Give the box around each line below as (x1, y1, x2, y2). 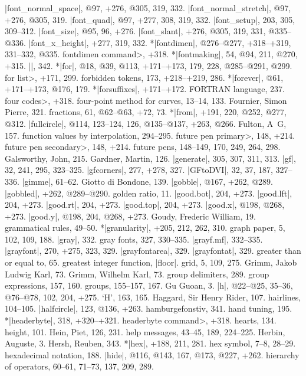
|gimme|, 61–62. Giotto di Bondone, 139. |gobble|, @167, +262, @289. (22, 175, 273, 187)
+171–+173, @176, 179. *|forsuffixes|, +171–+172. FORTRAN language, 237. (5, 83, 285, 95)
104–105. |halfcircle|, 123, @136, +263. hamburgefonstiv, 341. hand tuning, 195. (5, 302, 292, 315)
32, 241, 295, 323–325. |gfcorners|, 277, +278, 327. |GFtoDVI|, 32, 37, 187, (5, 164, 273, 176)
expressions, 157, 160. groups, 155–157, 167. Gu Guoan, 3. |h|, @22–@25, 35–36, (5, 279, 293, 292)
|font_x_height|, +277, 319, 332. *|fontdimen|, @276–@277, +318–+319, (28, 36, 291, 48)
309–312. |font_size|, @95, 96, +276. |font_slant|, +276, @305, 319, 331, (5, 25, 266, 37)
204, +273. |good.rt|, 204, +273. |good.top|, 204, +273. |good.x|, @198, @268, (5, 198, 285, 211)
